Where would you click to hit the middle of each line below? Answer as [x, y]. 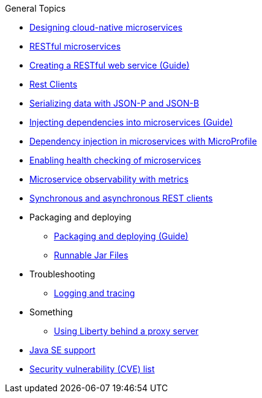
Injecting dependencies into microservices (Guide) [131, 122]
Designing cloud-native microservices [106, 27]
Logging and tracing [95, 293]
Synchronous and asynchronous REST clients [121, 198]
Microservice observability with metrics [109, 179]
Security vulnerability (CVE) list [92, 369]
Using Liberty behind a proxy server [126, 331]
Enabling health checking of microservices [115, 160]
